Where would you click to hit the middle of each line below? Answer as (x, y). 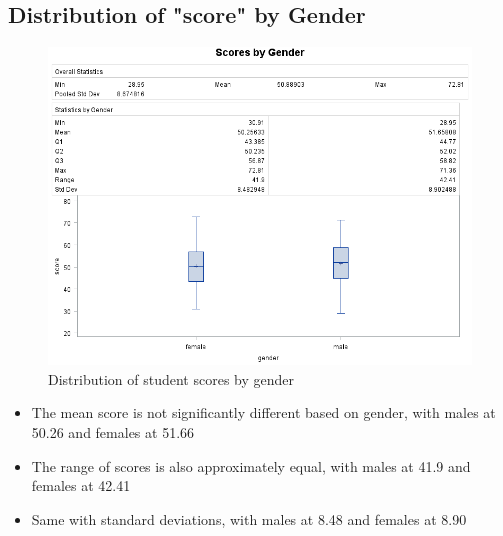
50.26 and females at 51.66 (113, 431)
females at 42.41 (81, 485)
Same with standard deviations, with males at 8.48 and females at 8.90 (249, 518)
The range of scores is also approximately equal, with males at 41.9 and (251, 465)
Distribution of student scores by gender (171, 378)
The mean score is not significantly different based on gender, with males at (263, 412)
